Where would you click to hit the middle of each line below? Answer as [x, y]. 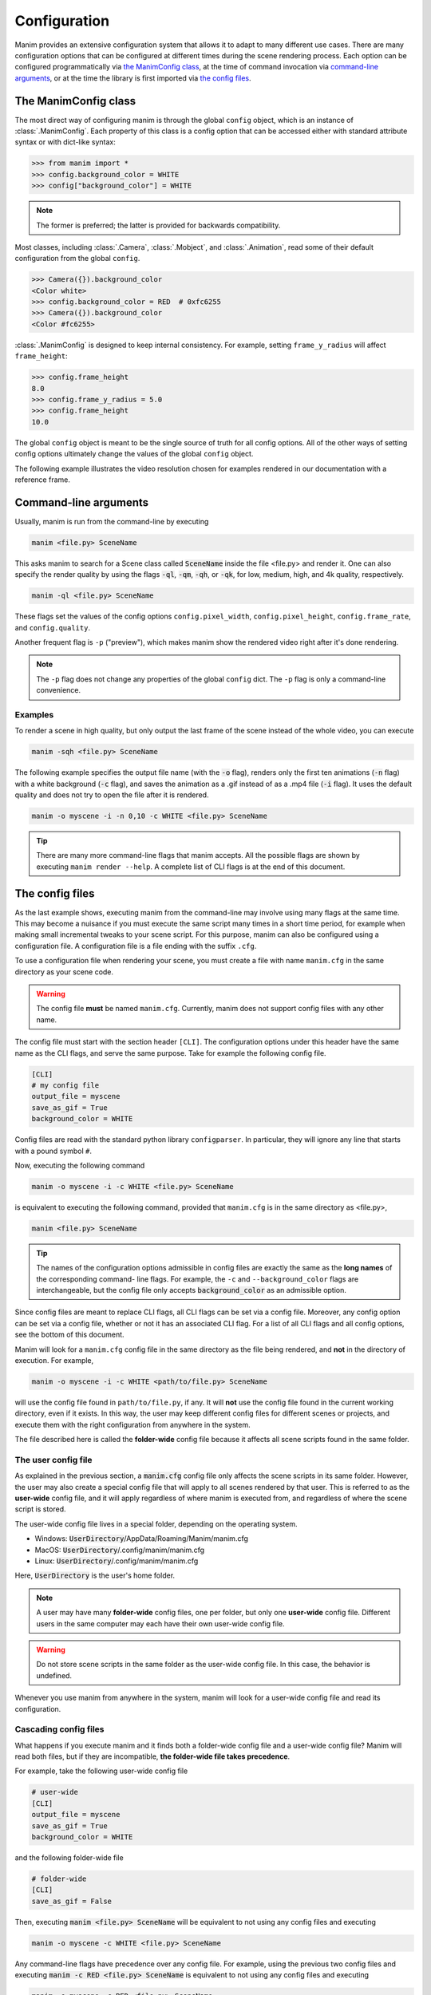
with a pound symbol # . [53, 1151]
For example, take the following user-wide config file [101, 1771]
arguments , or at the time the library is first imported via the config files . [133, 78]
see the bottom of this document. [69, 1335]
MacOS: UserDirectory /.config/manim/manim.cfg [120, 1550]
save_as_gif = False [71, 1901]
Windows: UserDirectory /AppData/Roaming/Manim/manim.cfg [142, 1539]
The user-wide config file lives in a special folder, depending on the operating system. [156, 1523]
